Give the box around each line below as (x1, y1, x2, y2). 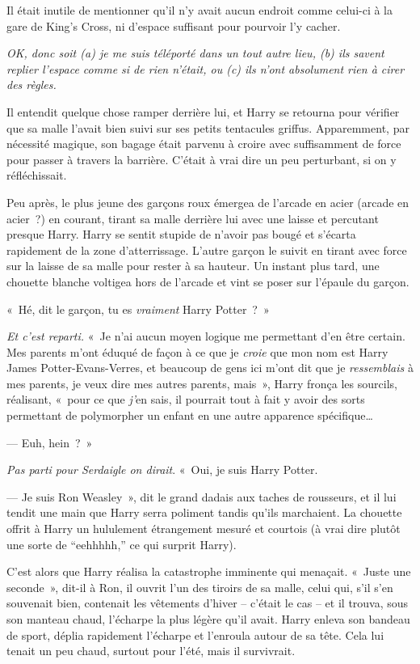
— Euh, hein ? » (6, 434, 93, 450)
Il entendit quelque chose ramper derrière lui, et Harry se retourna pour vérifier (6, 103, 400, 120)
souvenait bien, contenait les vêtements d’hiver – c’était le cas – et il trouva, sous (6, 594, 409, 611)
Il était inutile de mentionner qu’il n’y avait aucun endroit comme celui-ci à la (6, 2, 393, 18)
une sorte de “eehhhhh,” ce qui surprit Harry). (6, 535, 237, 552)
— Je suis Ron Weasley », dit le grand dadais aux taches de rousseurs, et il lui (6, 488, 397, 505)
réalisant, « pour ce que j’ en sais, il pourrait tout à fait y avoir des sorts (6, 391, 365, 408)
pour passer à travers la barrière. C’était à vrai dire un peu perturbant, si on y (6, 150, 397, 167)
